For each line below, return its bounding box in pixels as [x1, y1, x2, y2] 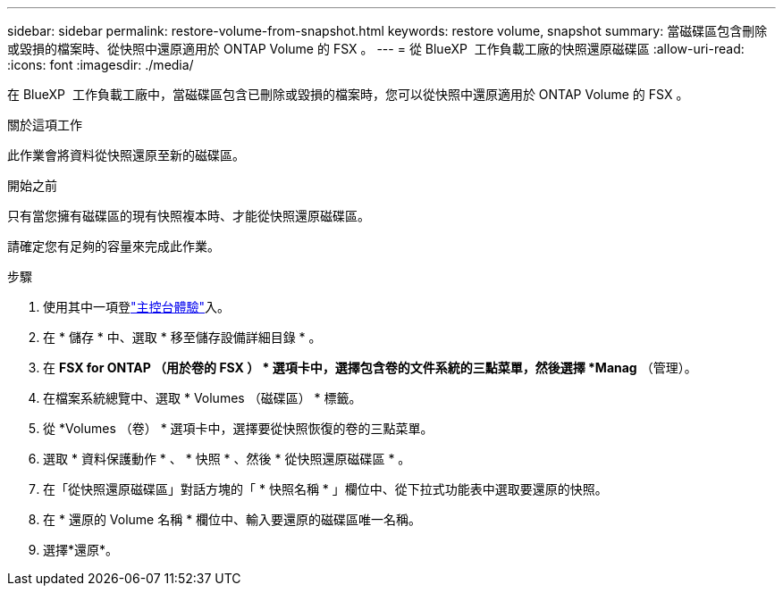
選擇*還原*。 [43, 542, 119, 557]
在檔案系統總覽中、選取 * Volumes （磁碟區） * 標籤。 [43, 390, 362, 405]
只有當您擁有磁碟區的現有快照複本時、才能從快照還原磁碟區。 [7, 208, 370, 223]
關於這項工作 [7, 117, 82, 132]
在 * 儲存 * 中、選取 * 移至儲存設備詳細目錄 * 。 [43, 330, 322, 345]
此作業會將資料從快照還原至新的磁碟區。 [7, 147, 245, 163]
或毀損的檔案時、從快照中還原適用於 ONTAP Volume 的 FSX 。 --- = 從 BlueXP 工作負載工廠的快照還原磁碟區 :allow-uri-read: [7, 41, 745, 56]
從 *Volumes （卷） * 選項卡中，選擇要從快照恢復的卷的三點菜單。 [43, 421, 434, 436]
